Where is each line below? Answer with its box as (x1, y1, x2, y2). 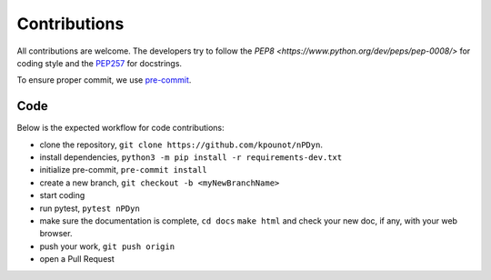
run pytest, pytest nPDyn (39, 203, 140, 214)
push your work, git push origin (39, 241, 175, 252)
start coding (39, 190, 85, 201)
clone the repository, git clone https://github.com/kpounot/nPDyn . (39, 139, 323, 150)
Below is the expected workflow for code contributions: (16, 123, 225, 134)
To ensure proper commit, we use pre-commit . (16, 75, 192, 85)
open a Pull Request (39, 254, 115, 265)
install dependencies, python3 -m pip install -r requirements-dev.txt (39, 152, 343, 163)
